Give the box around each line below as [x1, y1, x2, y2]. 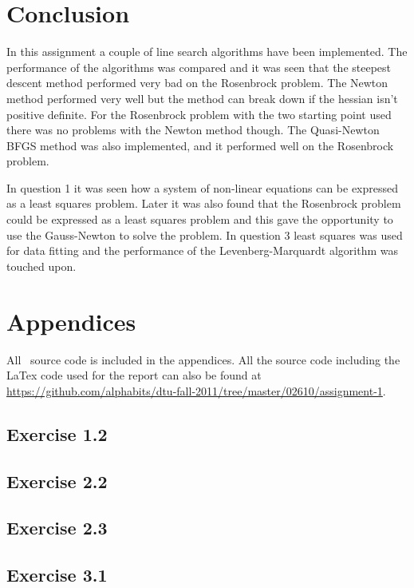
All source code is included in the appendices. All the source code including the [6, 351, 400, 367]
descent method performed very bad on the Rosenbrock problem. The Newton [6, 74, 388, 91]
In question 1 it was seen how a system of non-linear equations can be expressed [6, 179, 399, 196]
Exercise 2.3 [6, 515, 108, 540]
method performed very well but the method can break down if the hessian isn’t [6, 89, 398, 106]
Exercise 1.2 [6, 421, 108, 446]
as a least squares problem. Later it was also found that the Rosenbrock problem [6, 195, 401, 212]
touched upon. [6, 257, 77, 274]
